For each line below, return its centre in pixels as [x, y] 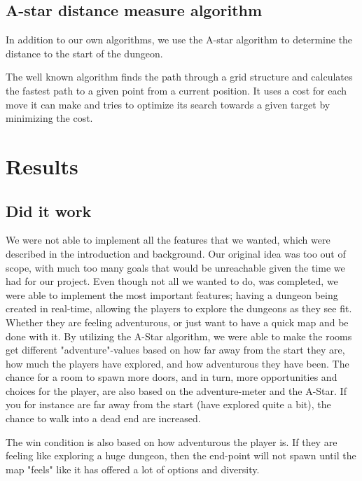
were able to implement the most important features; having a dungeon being [172, 294]
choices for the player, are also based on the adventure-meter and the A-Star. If [176, 390]
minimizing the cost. [49, 118]
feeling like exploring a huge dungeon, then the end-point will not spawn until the [181, 455]
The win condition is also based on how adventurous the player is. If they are [172, 441]
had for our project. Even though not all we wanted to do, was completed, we [172, 281]
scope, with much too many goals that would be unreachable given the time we [175, 267]
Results [42, 166]
